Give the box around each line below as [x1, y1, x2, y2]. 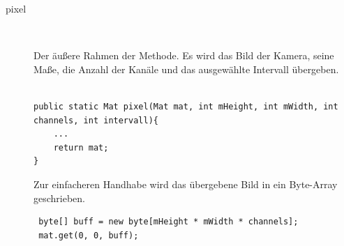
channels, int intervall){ [33, 115, 158, 125]
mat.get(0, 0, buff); [38, 230, 139, 240]
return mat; [53, 142, 109, 153]
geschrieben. [33, 190, 86, 205]
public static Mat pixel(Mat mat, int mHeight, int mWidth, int [33, 101, 338, 112]
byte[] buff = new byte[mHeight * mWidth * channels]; [38, 217, 299, 227]
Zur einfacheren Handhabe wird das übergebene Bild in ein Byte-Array [33, 176, 338, 191]
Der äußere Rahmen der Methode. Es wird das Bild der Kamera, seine [33, 48, 334, 63]
